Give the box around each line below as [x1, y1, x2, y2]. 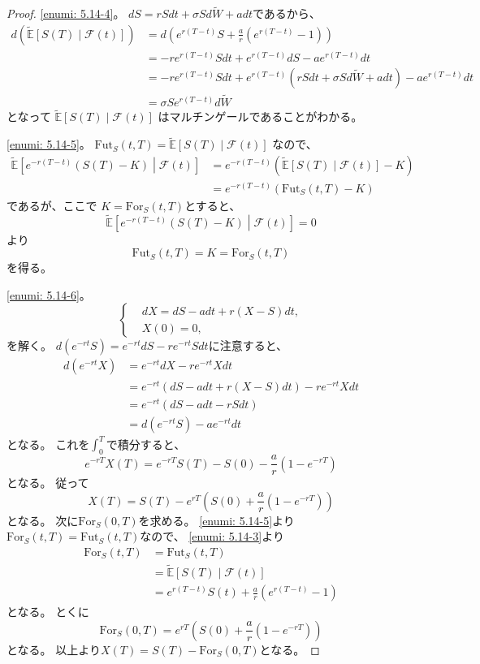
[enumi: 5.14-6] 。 [6, 286, 91, 303]
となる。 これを [6, 435, 90, 452]
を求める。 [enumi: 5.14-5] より [138, 511, 295, 528]
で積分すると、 [106, 435, 186, 452]
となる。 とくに [6, 603, 89, 620]
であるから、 [252, 5, 321, 22]
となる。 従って [6, 474, 89, 491]
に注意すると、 [208, 337, 288, 354]
